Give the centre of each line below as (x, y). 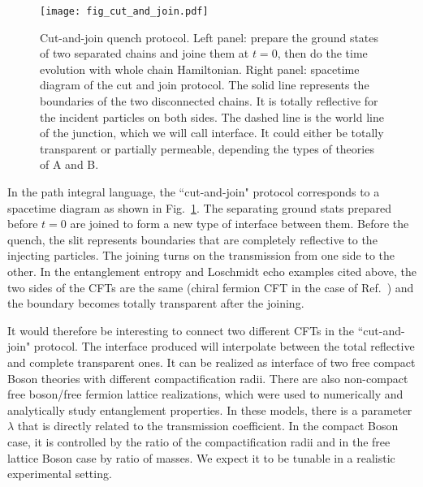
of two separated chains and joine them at (145, 53)
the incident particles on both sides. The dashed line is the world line (212, 116)
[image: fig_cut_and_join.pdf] (124, 11)
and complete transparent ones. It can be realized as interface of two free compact (211, 362)
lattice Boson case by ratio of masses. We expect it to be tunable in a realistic (201, 457)
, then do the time (322, 53)
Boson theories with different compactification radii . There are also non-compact (208, 378)
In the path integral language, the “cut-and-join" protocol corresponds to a (194, 192)
